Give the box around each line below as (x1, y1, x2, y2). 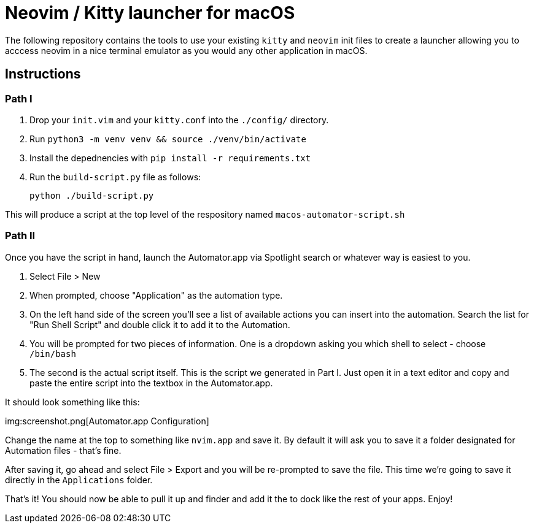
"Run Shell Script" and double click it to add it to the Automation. (29, 319, 290, 330)
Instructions (5, 66, 81, 82)
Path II (5, 229, 36, 242)
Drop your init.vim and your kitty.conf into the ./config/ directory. (29, 114, 329, 125)
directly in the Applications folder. (5, 474, 153, 485)
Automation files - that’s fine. (5, 445, 122, 456)
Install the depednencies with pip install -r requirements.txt (29, 152, 311, 163)
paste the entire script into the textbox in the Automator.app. (29, 377, 273, 388)
